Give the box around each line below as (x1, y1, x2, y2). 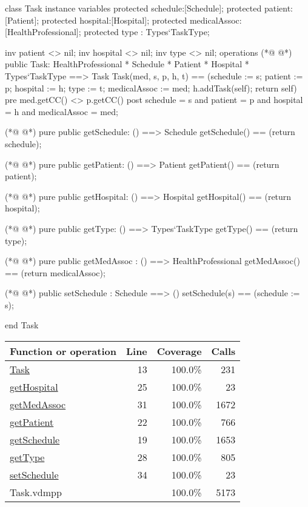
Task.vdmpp (10, 485, 62, 500)
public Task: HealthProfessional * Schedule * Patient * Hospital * (5, 58, 249, 70)
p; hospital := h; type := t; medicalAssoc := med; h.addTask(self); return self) (5, 81, 297, 94)
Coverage (156, 344, 202, 359)
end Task (5, 319, 39, 331)
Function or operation (10, 344, 116, 359)
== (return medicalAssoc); (5, 266, 105, 279)
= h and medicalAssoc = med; (5, 105, 118, 118)
